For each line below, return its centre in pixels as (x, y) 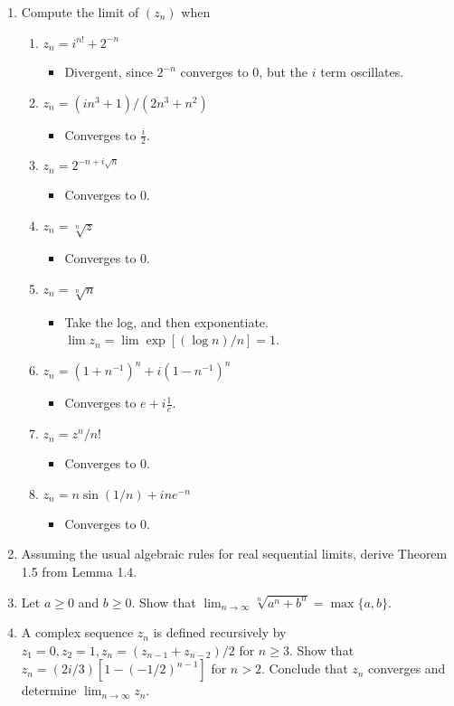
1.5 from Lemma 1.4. (79, 571)
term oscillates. (362, 72)
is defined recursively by (220, 632)
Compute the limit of (80, 12)
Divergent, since (109, 72)
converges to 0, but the (244, 72)
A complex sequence (77, 632)
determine (49, 690)
